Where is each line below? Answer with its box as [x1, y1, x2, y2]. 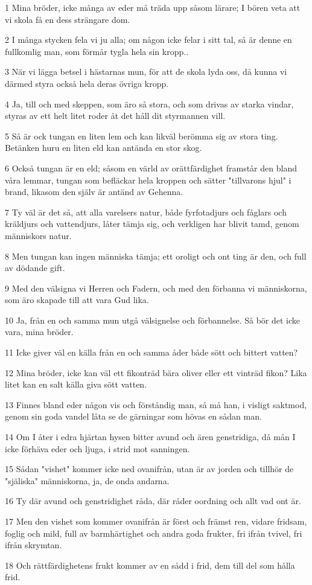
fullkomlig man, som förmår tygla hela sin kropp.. [5, 45, 189, 57]
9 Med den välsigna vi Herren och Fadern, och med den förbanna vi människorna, [5, 281, 307, 294]
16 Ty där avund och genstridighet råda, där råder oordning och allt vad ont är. [5, 494, 301, 507]
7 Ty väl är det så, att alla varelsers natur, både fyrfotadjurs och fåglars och [5, 205, 287, 218]
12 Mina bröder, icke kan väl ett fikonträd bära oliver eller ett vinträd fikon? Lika [5, 366, 307, 379]
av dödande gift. [5, 261, 65, 274]
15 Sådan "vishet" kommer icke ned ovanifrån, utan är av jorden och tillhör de [5, 462, 294, 475]
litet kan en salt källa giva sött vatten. [5, 378, 147, 391]
